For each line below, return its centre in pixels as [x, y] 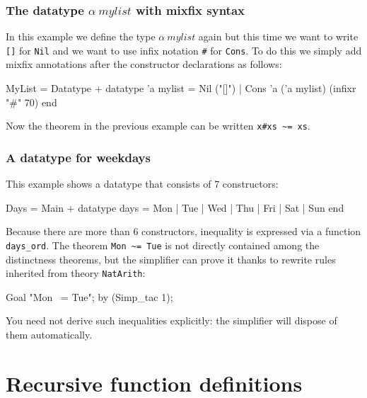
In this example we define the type [81, 36]
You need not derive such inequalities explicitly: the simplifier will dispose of [171, 320]
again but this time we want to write [278, 36]
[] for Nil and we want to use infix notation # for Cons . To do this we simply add [184, 50]
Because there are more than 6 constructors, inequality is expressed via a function [183, 231]
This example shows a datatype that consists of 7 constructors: [142, 184]
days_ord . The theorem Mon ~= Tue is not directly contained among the [163, 245]
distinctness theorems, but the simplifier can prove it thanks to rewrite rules [171, 259]
